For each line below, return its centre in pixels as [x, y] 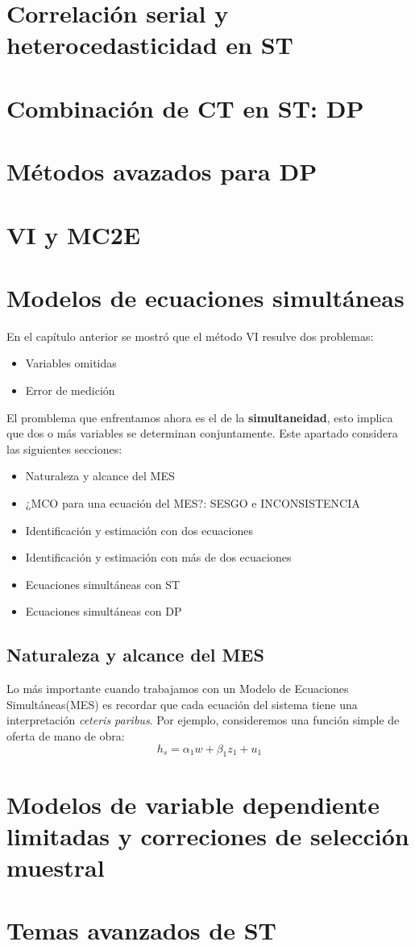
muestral [56, 867]
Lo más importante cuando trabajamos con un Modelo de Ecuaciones [178, 689]
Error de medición [70, 390]
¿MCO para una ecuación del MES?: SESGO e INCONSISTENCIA [193, 502]
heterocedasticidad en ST [150, 45]
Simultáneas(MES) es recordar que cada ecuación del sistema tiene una [182, 704]
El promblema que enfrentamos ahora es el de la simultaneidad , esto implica [200, 417]
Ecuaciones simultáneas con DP [104, 611]
